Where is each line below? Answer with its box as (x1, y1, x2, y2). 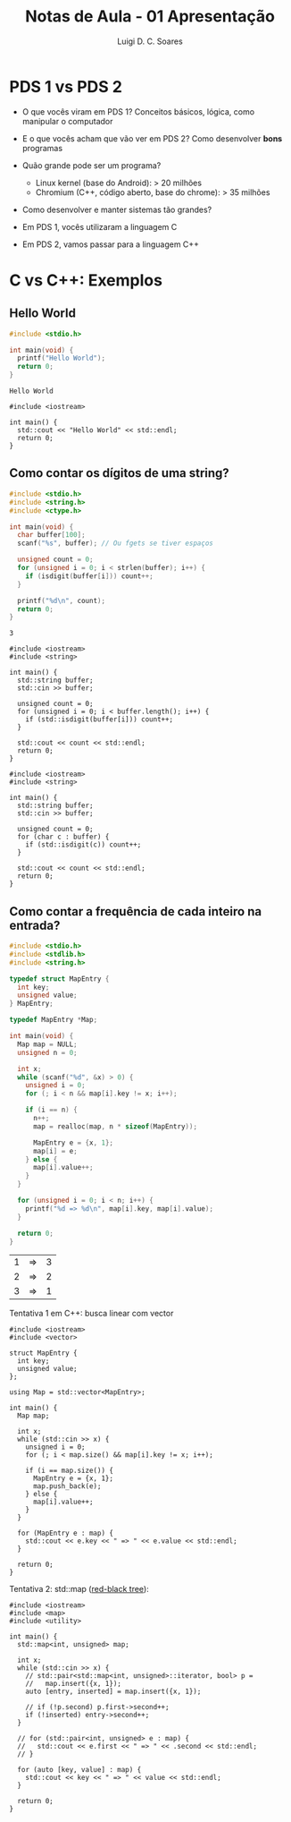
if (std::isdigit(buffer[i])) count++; (25, 715, 174, 724)
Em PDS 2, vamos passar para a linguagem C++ (21, 239, 199, 250)
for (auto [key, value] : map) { (17, 1766, 142, 1775)
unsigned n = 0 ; (17, 1048, 78, 1057)
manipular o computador (21, 115, 113, 126)
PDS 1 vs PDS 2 (9, 76, 123, 97)
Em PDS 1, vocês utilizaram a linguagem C (21, 221, 178, 232)
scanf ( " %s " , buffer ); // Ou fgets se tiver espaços (17, 539, 214, 548)
